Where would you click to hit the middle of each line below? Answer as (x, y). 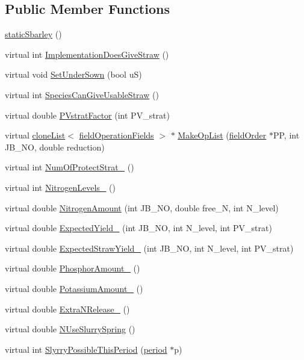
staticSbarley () (33, 34)
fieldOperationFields (116, 135)
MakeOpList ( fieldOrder (222, 135)
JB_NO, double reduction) (55, 147)
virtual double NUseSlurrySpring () (70, 329)
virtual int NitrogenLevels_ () (60, 187)
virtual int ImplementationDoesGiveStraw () (87, 54)
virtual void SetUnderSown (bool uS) (73, 74)
